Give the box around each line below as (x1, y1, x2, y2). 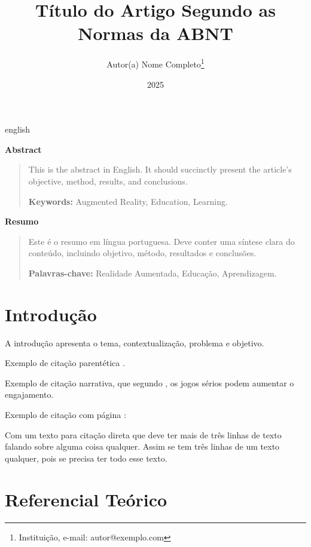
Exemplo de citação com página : (5, 408, 126, 420)
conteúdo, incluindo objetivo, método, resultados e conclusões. (28, 247, 257, 259)
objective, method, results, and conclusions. (28, 174, 188, 187)
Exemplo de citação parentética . (5, 357, 125, 369)
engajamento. (5, 388, 54, 401)
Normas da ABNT (78, 21, 233, 45)
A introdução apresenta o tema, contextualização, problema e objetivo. (5, 336, 264, 349)
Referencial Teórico (5, 487, 167, 511)
